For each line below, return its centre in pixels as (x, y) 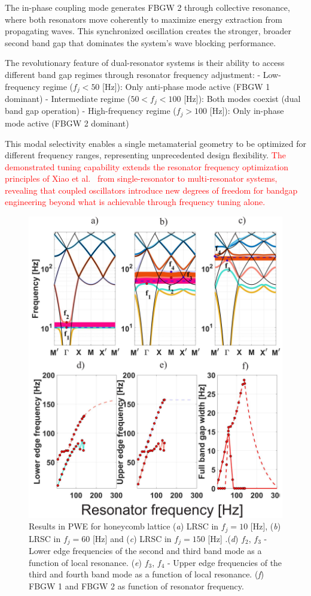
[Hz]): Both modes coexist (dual (242, 99)
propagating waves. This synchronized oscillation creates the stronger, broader (148, 31)
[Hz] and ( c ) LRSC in (132, 538)
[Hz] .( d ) (223, 538)
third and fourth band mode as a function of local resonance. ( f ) (147, 574)
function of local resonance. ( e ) (85, 562)
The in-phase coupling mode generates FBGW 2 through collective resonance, (147, 7)
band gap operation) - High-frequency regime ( (91, 111)
